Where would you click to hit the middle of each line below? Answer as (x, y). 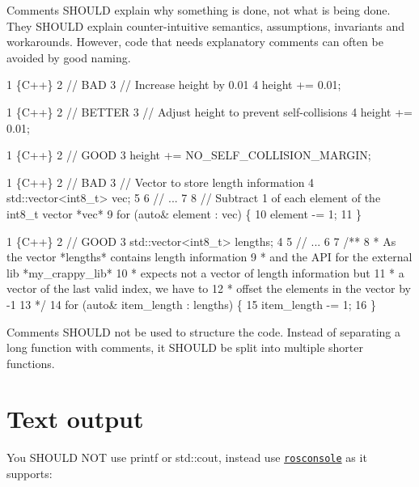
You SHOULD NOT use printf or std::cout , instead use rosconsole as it (187, 457)
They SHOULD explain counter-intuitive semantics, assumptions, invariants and (206, 25)
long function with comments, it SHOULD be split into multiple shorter (185, 347)
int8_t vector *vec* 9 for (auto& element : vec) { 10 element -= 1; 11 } (184, 213)
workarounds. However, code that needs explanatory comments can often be (195, 42)
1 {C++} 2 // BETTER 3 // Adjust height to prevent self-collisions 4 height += (209, 111)
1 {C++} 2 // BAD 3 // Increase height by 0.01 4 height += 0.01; (174, 85)
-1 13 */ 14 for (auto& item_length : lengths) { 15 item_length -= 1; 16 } (192, 304)
